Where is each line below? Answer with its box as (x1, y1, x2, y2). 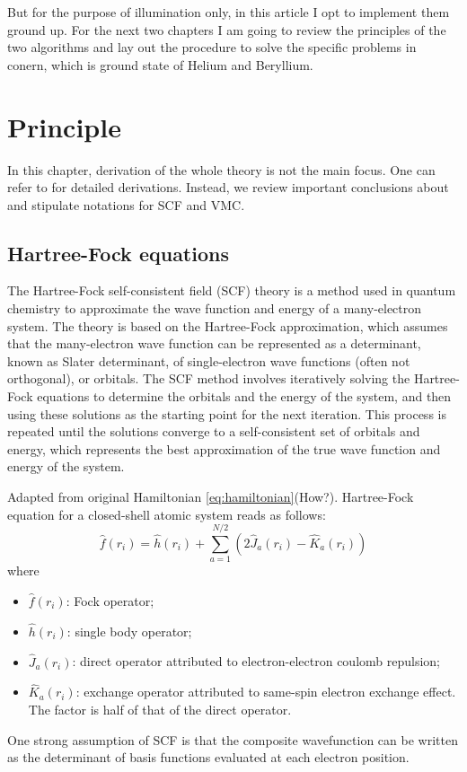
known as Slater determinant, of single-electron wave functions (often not (7, 351, 410, 370)
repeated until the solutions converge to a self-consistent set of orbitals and (7, 422, 420, 441)
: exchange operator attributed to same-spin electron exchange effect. (75, 682, 456, 701)
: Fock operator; (66, 591, 154, 610)
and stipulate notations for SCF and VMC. (7, 195, 245, 214)
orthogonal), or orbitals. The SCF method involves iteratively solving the (7, 369, 410, 388)
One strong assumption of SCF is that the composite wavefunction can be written (7, 730, 458, 749)
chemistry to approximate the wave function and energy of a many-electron (7, 299, 422, 318)
